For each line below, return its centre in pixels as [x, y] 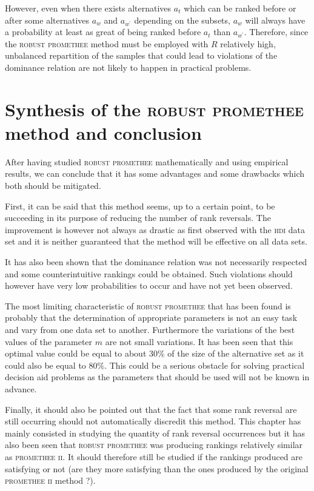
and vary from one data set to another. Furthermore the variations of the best [150, 329]
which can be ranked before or [240, 8]
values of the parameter [49, 341]
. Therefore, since [276, 32]
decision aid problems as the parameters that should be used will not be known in [157, 377]
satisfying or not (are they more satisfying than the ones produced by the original [157, 468]
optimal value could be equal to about [76, 353]
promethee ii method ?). [50, 480]
